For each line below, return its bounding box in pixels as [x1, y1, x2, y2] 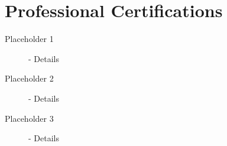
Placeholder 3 [5, 112, 54, 124]
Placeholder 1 [5, 33, 54, 45]
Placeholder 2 [5, 72, 54, 85]
